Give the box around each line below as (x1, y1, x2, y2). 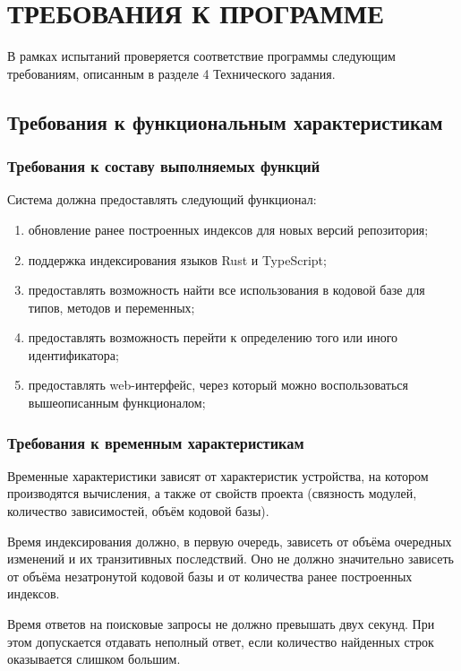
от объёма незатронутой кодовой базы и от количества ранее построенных (7, 566, 413, 585)
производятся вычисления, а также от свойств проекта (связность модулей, (7, 484, 417, 503)
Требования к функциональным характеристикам (7, 108, 443, 135)
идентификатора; (28, 345, 119, 364)
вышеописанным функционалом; (28, 393, 206, 412)
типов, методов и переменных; (28, 297, 195, 316)
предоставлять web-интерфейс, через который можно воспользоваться (28, 375, 408, 394)
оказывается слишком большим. (7, 649, 181, 668)
